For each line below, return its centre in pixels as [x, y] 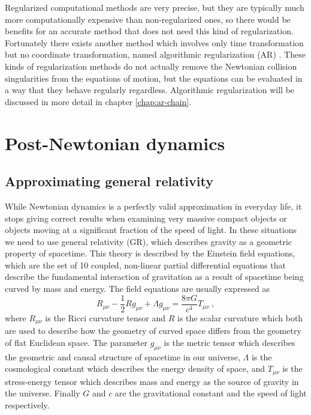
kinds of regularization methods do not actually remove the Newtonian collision [151, 66]
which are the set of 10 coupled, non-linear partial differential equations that [145, 265]
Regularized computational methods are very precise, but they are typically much [155, 7]
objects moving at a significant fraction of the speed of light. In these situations [151, 230]
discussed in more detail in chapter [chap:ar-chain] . [98, 101]
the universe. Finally [43, 393]
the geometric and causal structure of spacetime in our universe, [123, 356]
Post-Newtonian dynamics [115, 143]
